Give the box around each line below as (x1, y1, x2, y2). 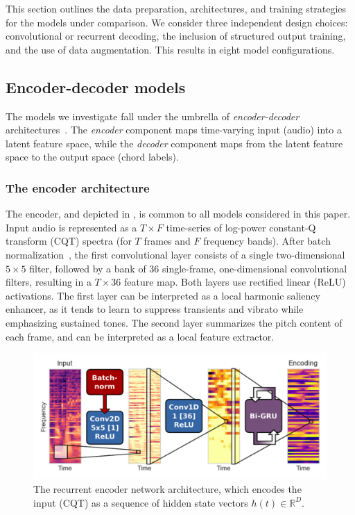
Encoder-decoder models (6, 76, 186, 97)
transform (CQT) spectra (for (6, 234, 132, 248)
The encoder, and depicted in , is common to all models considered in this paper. (6, 206, 351, 221)
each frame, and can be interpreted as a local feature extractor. (6, 329, 275, 343)
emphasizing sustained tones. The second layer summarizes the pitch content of (6, 315, 343, 329)
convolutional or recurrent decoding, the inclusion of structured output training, (6, 28, 346, 43)
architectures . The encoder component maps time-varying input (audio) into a (6, 122, 342, 137)
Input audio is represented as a (6, 220, 137, 234)
